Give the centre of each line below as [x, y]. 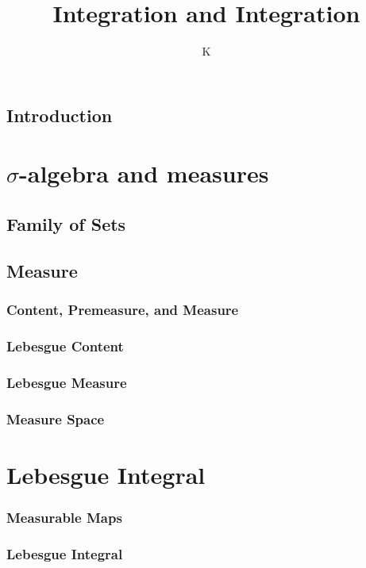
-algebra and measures [144, 173]
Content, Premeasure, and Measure [123, 309]
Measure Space [56, 418]
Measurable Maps [64, 517]
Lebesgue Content [65, 345]
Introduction [60, 115]
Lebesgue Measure [67, 382]
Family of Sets [66, 223]
